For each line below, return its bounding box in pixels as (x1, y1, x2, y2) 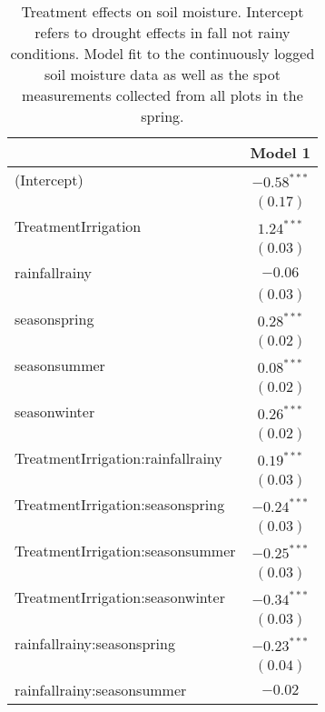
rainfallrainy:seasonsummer (15, 679, 187, 700)
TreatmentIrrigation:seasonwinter (15, 587, 225, 607)
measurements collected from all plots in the (22, 85, 303, 105)
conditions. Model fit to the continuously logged (10, 43, 315, 64)
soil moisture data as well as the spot (44, 64, 281, 85)
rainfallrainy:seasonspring (15, 633, 175, 654)
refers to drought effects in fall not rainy (34, 22, 291, 43)
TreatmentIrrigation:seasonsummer (15, 540, 236, 561)
